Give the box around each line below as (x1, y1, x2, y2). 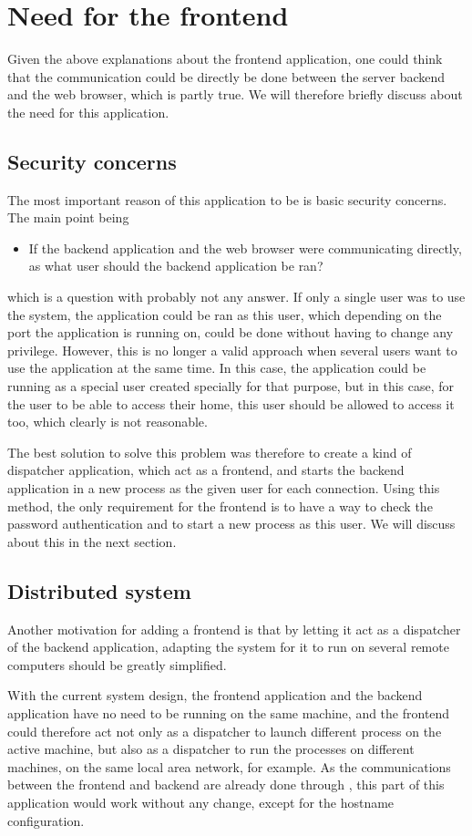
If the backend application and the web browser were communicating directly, (28, 238, 462, 257)
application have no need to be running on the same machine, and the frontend (7, 703, 450, 722)
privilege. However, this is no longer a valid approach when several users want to (7, 340, 457, 359)
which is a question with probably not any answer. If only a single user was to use (7, 287, 466, 306)
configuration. (7, 810, 85, 830)
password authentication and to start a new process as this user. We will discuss (7, 514, 456, 533)
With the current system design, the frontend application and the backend (7, 686, 423, 705)
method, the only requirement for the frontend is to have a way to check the (7, 496, 433, 515)
